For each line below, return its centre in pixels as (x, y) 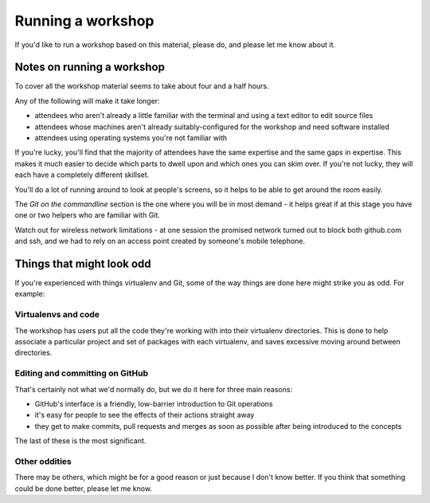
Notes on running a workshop (90, 67)
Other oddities (43, 461)
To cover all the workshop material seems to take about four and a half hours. (142, 86)
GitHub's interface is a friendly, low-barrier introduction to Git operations (154, 403)
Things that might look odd (83, 263)
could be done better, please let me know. (84, 488)
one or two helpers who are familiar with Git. (88, 215)
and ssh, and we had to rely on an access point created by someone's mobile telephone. (160, 241)
